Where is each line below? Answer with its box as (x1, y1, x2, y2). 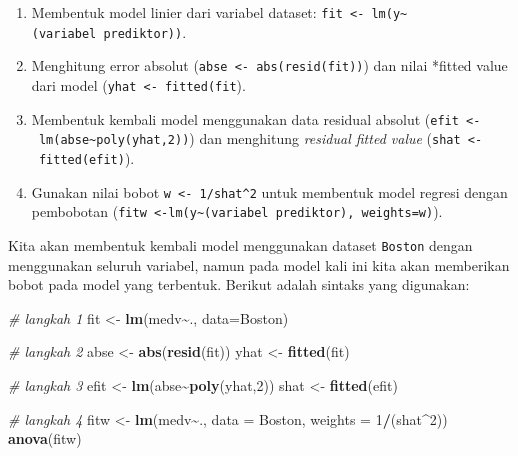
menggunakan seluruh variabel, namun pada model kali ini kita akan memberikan (8, 254, 510, 275)
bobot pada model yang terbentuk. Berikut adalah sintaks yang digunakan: (8, 274, 470, 295)
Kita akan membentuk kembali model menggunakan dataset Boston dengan (8, 234, 473, 255)
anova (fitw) (8, 428, 82, 449)
